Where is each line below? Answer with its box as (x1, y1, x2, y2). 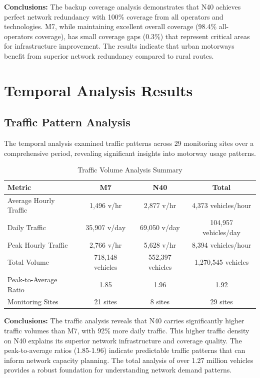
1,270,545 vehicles (194, 257, 249, 267)
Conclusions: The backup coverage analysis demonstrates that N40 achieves (4, 2, 241, 12)
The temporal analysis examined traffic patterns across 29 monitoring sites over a (4, 138, 254, 148)
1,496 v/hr (89, 200, 122, 210)
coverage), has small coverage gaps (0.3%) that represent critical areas (34, 31, 250, 41)
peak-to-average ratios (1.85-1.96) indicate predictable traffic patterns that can (4, 345, 245, 355)
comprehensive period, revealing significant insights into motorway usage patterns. (4, 147, 256, 158)
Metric (7, 181, 31, 192)
